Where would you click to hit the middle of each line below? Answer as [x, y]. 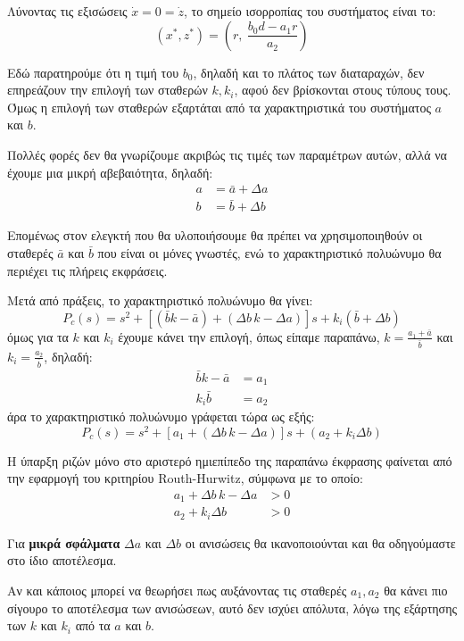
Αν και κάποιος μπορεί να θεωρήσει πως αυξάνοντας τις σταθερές [177, 590]
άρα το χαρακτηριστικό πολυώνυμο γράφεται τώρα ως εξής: [161, 416]
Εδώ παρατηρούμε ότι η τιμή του [93, 72]
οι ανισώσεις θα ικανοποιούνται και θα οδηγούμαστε [320, 542]
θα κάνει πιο [416, 590]
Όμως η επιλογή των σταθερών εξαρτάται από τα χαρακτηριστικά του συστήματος [219, 107]
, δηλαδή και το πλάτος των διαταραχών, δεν [309, 72]
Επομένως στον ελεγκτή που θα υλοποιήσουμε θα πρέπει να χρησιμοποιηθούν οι [215, 235]
